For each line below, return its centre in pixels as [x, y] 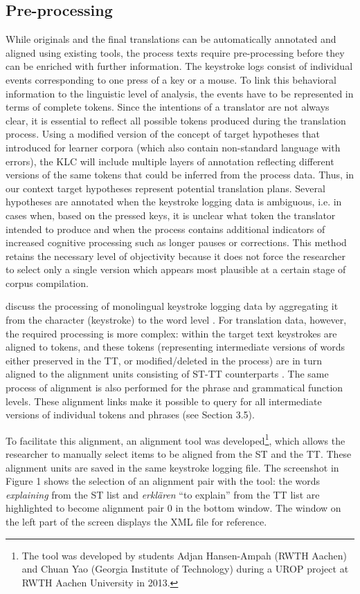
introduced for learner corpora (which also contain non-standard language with [173, 147]
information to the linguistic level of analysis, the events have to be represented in [180, 93]
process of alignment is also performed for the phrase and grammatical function [174, 388]
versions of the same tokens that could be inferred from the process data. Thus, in [180, 175]
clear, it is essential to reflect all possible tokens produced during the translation [176, 120]
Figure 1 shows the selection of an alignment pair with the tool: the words [163, 481]
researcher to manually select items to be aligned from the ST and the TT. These [179, 454]
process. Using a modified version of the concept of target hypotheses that [163, 134]
